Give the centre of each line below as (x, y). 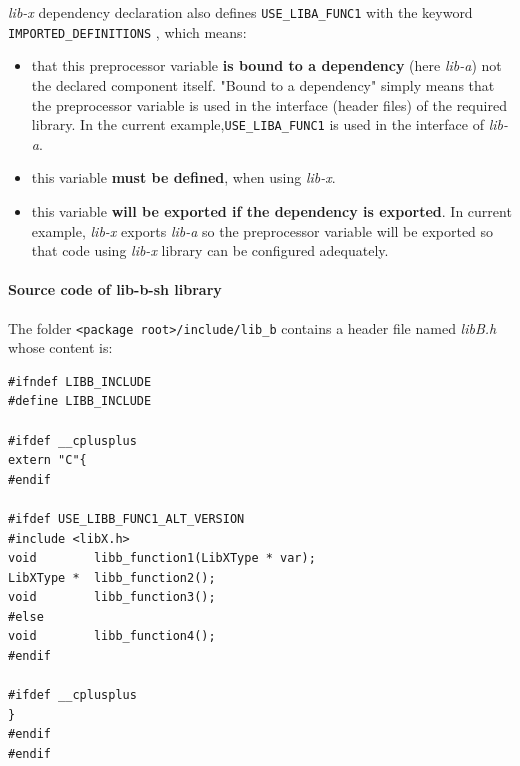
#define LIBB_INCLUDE (80, 401)
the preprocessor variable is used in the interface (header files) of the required (269, 104)
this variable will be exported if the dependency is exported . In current (271, 210)
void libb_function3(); (112, 597)
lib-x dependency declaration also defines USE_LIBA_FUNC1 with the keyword (240, 12)
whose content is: (60, 347)
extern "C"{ (47, 460)
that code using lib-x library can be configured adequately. (210, 250)
